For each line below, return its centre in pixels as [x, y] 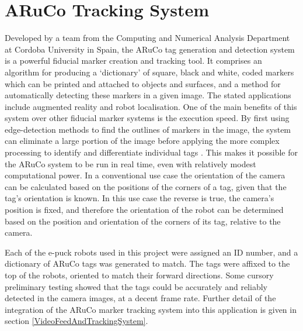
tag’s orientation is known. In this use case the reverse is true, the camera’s [140, 198]
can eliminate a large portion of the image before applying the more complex [142, 141]
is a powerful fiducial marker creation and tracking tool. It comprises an [133, 61]
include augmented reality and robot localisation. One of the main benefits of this [151, 106]
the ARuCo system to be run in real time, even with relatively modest [130, 163]
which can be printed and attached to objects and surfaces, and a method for [143, 83]
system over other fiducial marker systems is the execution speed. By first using [147, 118]
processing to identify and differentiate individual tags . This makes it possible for [151, 152]
